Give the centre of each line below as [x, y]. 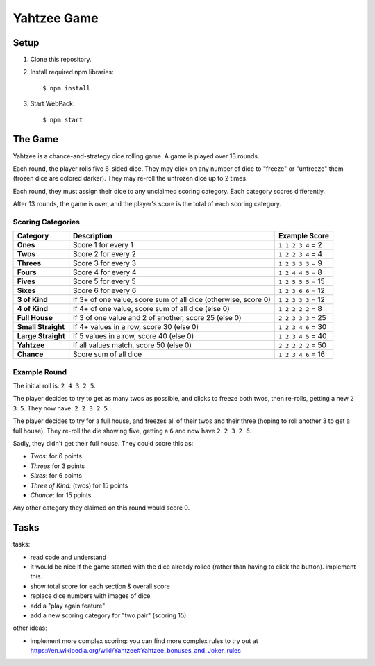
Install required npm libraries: [72, 72]
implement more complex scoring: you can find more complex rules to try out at [144, 641]
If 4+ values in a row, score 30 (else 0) [136, 327]
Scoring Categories [46, 222]
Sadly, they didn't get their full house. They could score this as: [103, 443]
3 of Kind [32, 300]
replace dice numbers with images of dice [90, 596]
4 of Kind [33, 309]
